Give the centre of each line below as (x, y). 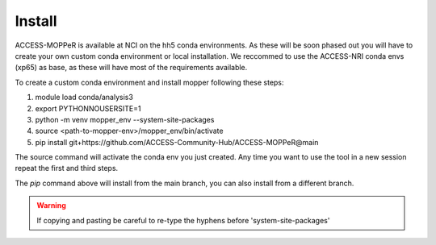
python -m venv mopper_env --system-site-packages (125, 119)
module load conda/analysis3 (84, 98)
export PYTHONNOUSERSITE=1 (88, 108)
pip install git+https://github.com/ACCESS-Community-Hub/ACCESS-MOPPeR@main (177, 142)
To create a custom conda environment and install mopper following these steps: (149, 82)
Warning (51, 206)
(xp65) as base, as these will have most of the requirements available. (131, 68)
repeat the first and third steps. (67, 168)
